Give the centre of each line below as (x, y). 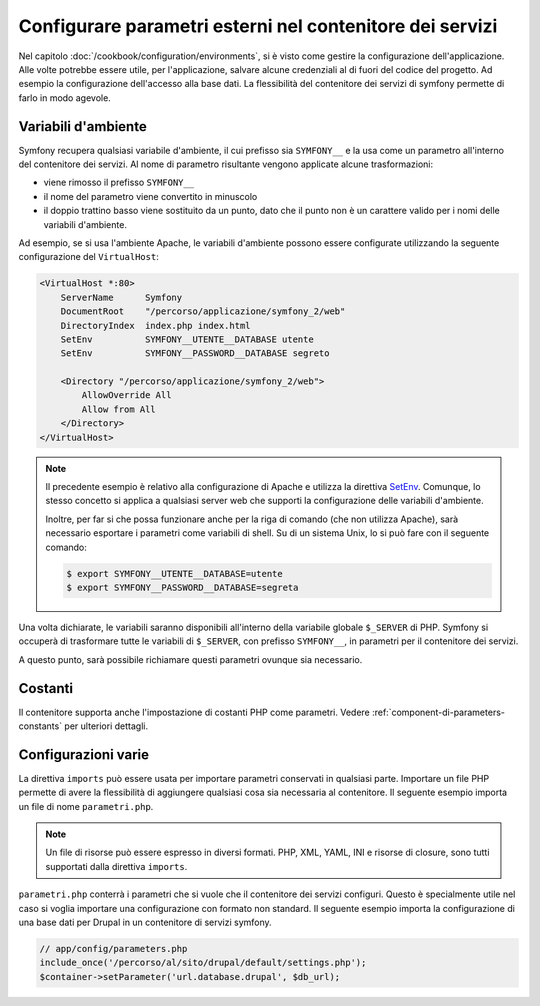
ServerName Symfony (121, 297)
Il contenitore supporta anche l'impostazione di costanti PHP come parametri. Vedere (194, 712)
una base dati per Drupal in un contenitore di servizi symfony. (145, 922)
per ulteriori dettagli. (106, 726)
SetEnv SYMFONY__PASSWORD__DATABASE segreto (195, 353)
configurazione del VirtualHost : (88, 257)
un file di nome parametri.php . (86, 806)
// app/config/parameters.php (113, 949)
